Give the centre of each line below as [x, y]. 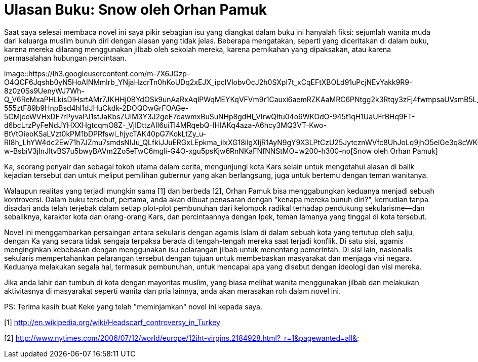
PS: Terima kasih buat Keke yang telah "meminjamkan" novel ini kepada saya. [133, 306]
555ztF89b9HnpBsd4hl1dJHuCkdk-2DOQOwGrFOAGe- [96, 108]
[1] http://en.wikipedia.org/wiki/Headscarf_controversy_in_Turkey [112, 322]
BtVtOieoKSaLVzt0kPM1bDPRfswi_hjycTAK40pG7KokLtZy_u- [105, 133]
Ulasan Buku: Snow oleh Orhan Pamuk [135, 10]
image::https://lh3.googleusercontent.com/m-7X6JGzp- [97, 73]
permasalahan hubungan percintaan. [65, 58]
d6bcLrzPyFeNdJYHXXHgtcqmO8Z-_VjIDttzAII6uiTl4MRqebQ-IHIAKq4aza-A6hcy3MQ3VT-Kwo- [165, 125]
